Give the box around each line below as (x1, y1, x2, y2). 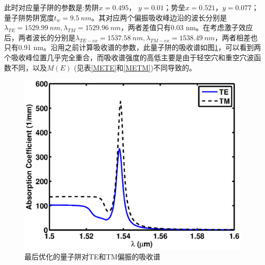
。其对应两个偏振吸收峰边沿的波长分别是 (91, 12, 227, 22)
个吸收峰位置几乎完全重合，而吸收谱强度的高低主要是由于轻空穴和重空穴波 (4, 52, 254, 62)
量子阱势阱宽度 (4, 12, 54, 22)
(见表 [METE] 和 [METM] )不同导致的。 (74, 62, 196, 73)
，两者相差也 (215, 32, 258, 42)
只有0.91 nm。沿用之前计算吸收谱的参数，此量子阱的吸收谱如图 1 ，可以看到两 (4, 42, 261, 53)
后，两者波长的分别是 (4, 32, 75, 42)
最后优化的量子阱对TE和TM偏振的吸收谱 (24, 251, 161, 262)
